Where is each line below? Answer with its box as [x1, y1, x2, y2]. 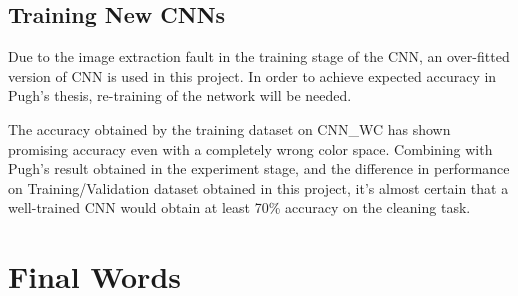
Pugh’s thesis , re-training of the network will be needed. [8, 85, 352, 106]
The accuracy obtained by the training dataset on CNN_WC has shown [8, 118, 451, 139]
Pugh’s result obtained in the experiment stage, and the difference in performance [8, 158, 510, 179]
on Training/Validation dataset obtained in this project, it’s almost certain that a [8, 177, 509, 198]
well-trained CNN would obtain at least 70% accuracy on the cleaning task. [8, 197, 471, 218]
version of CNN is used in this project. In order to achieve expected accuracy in [8, 65, 497, 86]
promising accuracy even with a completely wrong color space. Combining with [8, 138, 493, 159]
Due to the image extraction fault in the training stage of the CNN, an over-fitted [8, 46, 510, 67]
